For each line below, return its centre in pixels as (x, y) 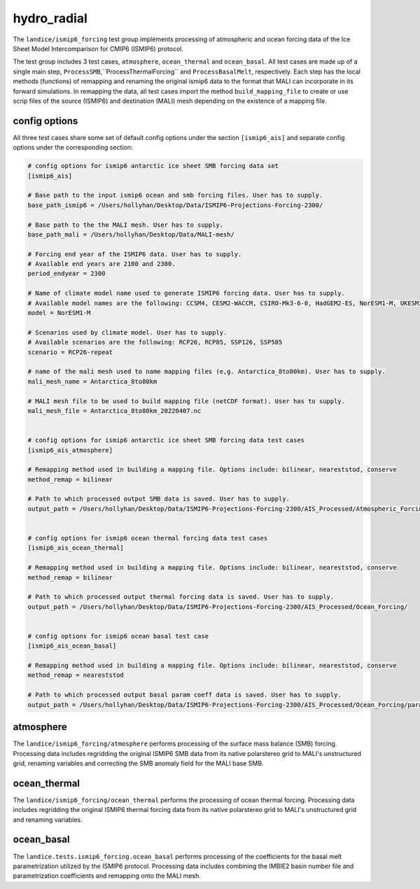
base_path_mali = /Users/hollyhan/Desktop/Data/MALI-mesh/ (131, 234)
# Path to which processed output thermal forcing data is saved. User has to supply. (181, 597)
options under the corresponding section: (73, 148)
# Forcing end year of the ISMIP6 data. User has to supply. (135, 254)
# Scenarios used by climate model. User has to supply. (127, 332)
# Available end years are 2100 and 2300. (101, 264)
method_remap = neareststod (76, 675)
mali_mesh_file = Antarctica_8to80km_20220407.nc (114, 411)
